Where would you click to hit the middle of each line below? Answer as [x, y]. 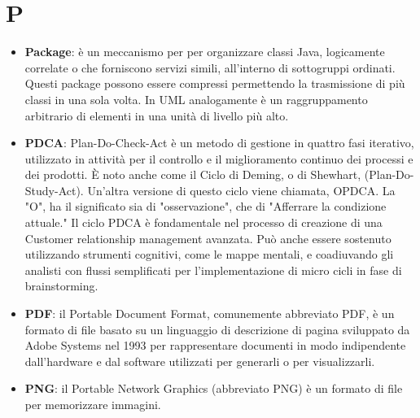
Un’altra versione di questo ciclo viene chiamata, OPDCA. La [241, 190]
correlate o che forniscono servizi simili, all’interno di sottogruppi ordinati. [210, 67]
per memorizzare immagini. [93, 404]
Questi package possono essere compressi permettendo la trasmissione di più [215, 83]
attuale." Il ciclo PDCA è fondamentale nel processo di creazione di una [203, 222]
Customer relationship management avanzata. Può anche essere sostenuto [208, 238]
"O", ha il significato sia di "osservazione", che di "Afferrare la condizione [206, 206]
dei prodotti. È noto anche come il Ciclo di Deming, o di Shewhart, [193, 174]
